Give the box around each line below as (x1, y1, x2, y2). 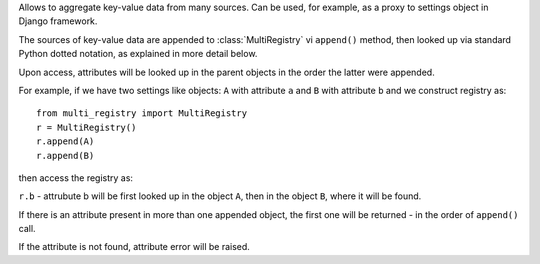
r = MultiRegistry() (36, 121, 137, 133)
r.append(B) (36, 150, 95, 161)
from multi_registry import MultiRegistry (36, 108, 248, 119)
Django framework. (18, 15, 98, 27)
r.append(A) (36, 136, 95, 147)
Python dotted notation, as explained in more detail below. (18, 48, 258, 60)
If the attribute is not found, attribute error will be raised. (18, 241, 250, 253)
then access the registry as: (18, 171, 134, 184)
